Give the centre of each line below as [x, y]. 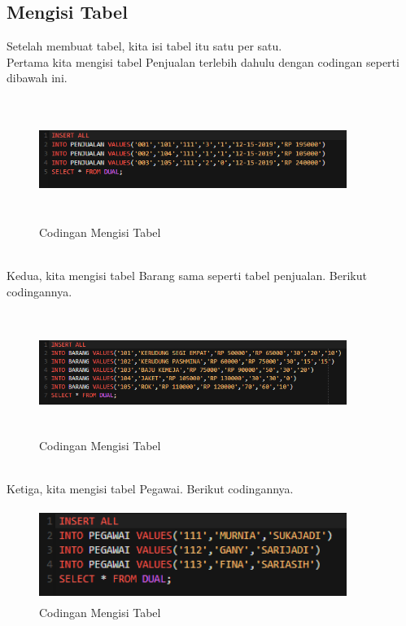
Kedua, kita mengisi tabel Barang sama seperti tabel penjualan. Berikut [187, 275]
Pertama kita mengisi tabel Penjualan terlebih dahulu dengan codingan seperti [203, 61]
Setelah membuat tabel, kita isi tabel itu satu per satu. [144, 46]
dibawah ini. [37, 78]
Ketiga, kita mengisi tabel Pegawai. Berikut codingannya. [150, 489]
